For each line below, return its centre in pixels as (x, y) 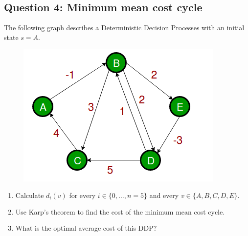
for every (82, 195)
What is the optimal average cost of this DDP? (86, 228)
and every (164, 195)
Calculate (30, 195)
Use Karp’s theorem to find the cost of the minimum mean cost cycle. (120, 211)
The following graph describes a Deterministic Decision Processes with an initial (124, 28)
